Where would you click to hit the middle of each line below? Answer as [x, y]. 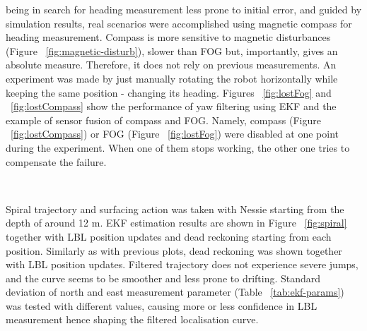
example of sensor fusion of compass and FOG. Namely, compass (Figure [163, 120]
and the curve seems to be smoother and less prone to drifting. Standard [163, 278]
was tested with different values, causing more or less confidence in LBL [162, 305]
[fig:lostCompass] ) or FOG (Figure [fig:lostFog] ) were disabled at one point [175, 134]
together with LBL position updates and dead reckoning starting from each [169, 236]
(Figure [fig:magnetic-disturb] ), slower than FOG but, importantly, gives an [172, 50]
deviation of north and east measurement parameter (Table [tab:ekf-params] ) [175, 292]
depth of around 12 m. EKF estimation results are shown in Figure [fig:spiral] [176, 223]
